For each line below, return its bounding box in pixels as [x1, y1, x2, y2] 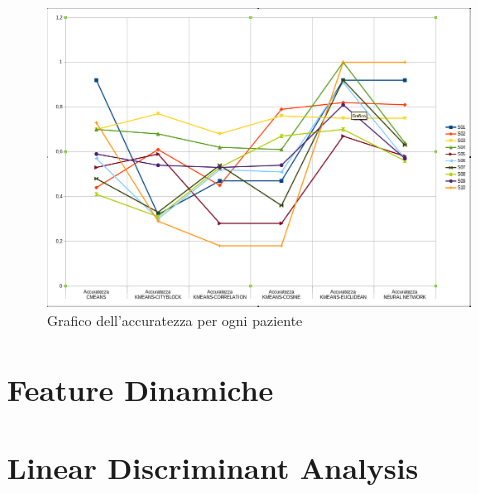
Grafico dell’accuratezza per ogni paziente [47, 310, 303, 331]
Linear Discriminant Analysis [7, 447, 419, 488]
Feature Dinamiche [7, 368, 274, 409]
